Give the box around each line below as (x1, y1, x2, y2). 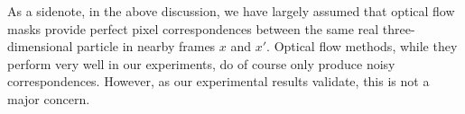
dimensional (7, 37, 73, 56)
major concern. (7, 89, 90, 108)
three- (382, 19, 415, 38)
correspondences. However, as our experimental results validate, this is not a (7, 72, 430, 91)
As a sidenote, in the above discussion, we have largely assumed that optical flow (7, 2, 455, 20)
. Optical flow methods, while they (266, 37, 458, 56)
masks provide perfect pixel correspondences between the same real (7, 19, 379, 38)
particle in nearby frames (77, 37, 216, 56)
